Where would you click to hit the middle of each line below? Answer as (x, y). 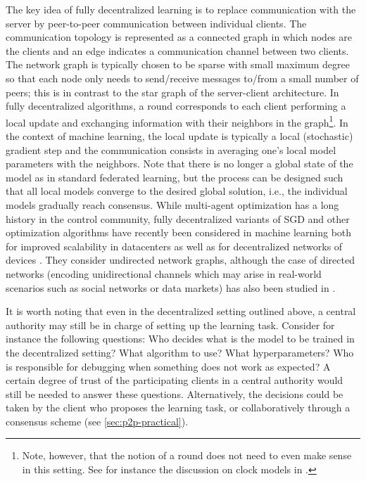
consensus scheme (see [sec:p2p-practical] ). (97, 421)
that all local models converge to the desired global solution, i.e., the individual (177, 191)
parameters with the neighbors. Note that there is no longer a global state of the (179, 163)
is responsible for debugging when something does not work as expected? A (168, 366)
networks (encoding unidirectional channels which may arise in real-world (164, 273)
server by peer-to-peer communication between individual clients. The (156, 23)
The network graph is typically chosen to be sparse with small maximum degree (178, 64)
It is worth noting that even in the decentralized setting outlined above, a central (181, 311)
